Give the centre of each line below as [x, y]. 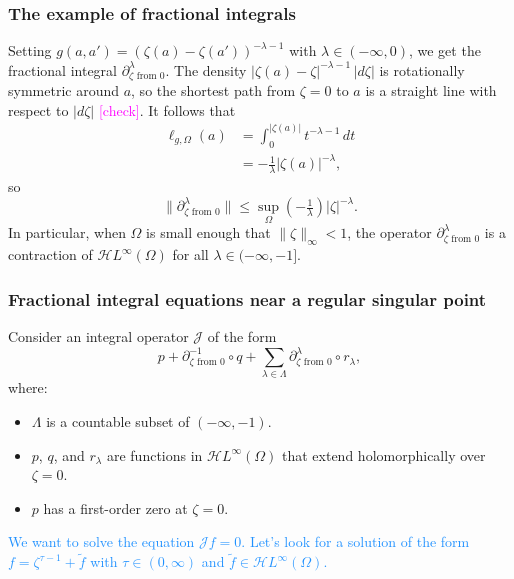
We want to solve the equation [101, 541]
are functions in [154, 454]
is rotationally [422, 69]
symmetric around [63, 90]
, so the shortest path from [213, 90]
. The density [206, 69]
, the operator [389, 232]
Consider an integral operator [98, 336]
